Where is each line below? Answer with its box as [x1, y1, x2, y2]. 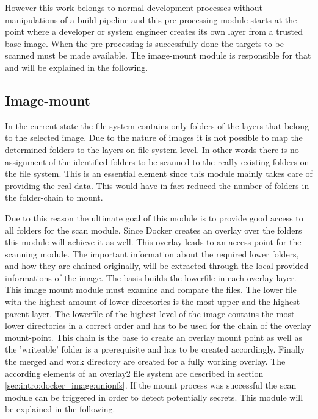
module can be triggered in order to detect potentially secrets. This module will [5, 390, 303, 403]
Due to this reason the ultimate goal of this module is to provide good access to [5, 211, 303, 224]
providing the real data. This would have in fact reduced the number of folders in [5, 179, 309, 192]
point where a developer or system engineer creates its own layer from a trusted [5, 25, 303, 38]
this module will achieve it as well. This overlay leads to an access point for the [5, 235, 302, 248]
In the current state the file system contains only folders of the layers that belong [5, 119, 309, 132]
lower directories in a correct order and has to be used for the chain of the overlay [5, 319, 311, 332]
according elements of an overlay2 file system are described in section [5, 367, 264, 379]
